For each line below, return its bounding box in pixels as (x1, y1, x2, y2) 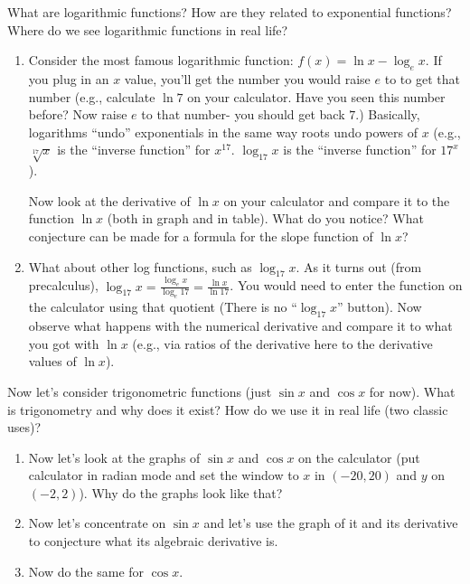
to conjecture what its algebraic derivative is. (28, 532, 278, 551)
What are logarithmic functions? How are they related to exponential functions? (7, 3, 452, 21)
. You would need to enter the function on (230, 276, 463, 295)
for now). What (369, 381, 456, 400)
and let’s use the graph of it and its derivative (203, 513, 458, 532)
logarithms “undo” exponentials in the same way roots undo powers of (28, 122, 418, 141)
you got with (28, 334, 99, 353)
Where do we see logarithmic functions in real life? (7, 20, 288, 39)
